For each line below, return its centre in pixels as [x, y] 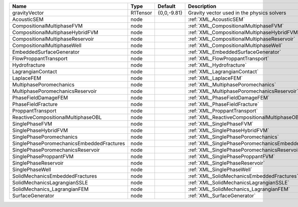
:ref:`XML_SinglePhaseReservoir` [226, 163]
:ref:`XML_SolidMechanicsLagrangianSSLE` [239, 183]
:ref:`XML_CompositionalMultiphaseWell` [235, 46]
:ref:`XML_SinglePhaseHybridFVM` [228, 130]
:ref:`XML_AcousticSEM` [217, 19]
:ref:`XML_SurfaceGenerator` [222, 196]
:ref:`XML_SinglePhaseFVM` [221, 124]
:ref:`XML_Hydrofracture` [217, 65]
